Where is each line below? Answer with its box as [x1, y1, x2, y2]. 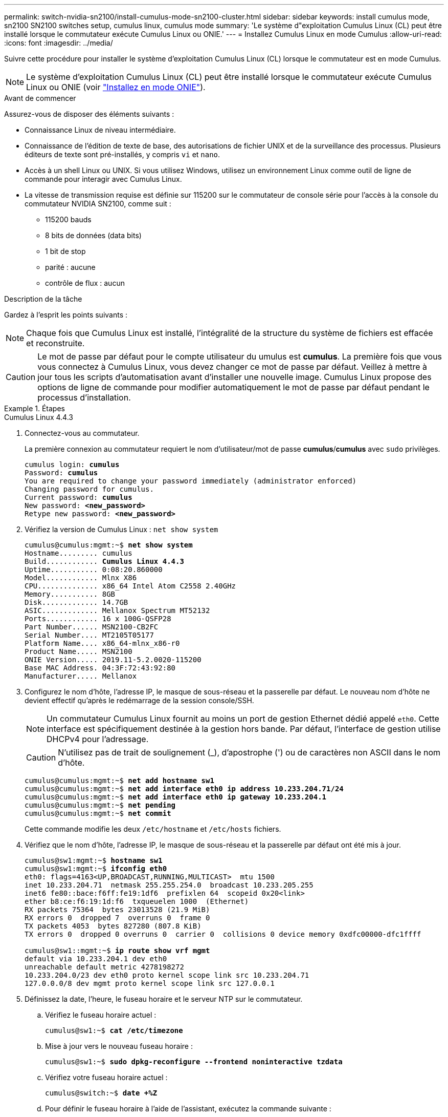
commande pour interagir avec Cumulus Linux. [25, 175, 182, 183]
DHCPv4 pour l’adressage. [47, 734, 149, 744]
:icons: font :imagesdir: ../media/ [4, 38, 113, 47]
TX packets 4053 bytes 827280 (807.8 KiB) [25, 922, 201, 930]
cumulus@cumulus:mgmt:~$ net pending [25, 801, 176, 809]
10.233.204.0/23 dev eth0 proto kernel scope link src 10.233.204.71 [25, 971, 309, 979]
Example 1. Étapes [4, 404, 65, 413]
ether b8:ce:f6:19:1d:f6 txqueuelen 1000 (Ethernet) [25, 897, 249, 905]
